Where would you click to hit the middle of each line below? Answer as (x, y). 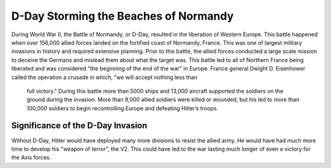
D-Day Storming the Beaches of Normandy (123, 16)
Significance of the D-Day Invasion (79, 126)
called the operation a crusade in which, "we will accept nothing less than (104, 77)
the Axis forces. (31, 158)
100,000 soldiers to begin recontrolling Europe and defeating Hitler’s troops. (123, 108)
